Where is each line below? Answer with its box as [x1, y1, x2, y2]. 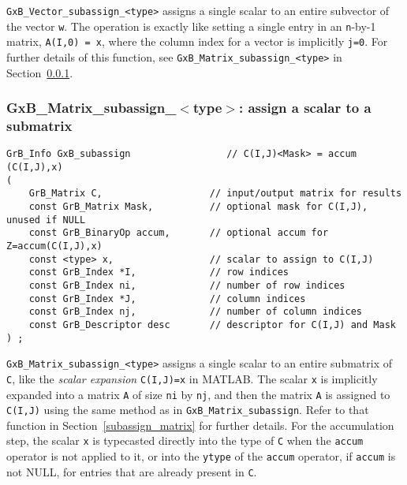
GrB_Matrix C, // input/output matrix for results [28, 188, 402, 200]
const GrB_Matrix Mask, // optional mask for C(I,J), [28, 200, 368, 212]
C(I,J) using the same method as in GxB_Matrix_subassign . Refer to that [6, 401, 369, 418]
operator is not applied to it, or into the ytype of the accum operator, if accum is [6, 448, 396, 464]
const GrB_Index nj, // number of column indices [28, 306, 363, 318]
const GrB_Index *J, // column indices [28, 293, 306, 304]
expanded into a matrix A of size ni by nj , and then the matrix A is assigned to [6, 386, 390, 402]
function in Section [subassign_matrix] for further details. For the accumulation [6, 416, 394, 433]
